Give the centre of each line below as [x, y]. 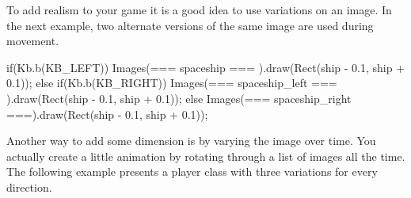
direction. [29, 187]
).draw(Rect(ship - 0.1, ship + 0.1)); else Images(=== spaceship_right [179, 98]
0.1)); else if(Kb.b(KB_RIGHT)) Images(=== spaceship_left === [172, 83]
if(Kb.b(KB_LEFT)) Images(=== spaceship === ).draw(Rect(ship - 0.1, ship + [206, 67]
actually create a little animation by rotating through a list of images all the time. [206, 156]
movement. [33, 41]
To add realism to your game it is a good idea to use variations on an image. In [199, 10]
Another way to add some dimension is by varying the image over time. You [191, 141]
